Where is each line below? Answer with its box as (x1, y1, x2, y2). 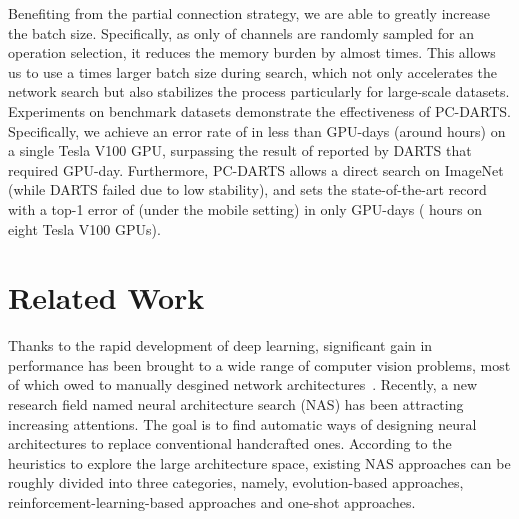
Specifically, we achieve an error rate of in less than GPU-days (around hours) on (8, 120, 506, 141)
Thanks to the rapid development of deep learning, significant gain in (8, 335, 433, 356)
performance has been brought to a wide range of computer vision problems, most (8, 354, 511, 375)
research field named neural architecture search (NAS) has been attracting (8, 394, 464, 415)
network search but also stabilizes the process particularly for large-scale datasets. (8, 81, 510, 102)
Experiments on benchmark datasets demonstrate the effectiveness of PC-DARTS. (8, 100, 511, 121)
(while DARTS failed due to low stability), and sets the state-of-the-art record (8, 179, 487, 200)
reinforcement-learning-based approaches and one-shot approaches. (8, 492, 416, 512)
